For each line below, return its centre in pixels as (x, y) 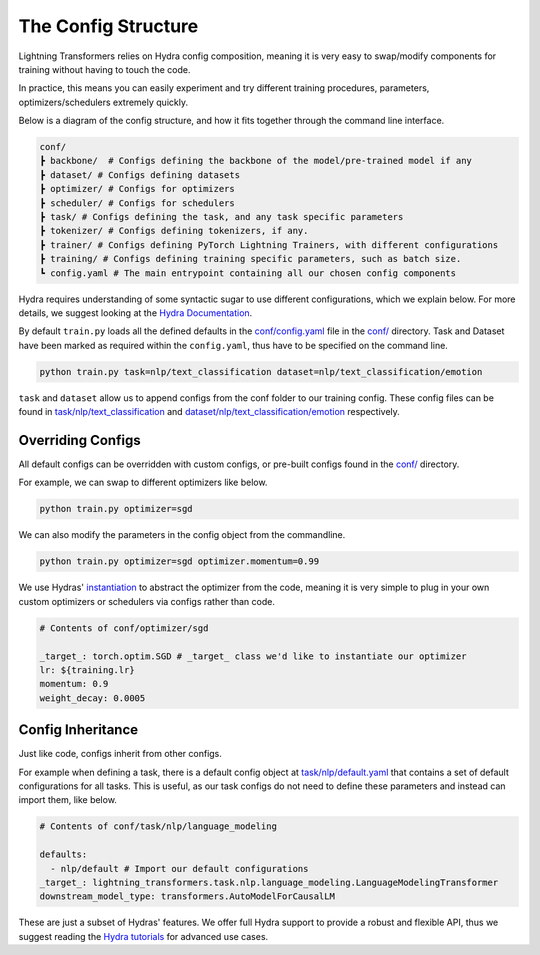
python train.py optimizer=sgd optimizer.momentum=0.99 (179, 561)
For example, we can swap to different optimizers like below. (143, 482)
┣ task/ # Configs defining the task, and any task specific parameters (221, 217)
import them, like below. (67, 800)
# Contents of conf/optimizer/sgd (124, 628)
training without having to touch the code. (104, 69)
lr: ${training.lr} (87, 669)
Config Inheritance (78, 730)
